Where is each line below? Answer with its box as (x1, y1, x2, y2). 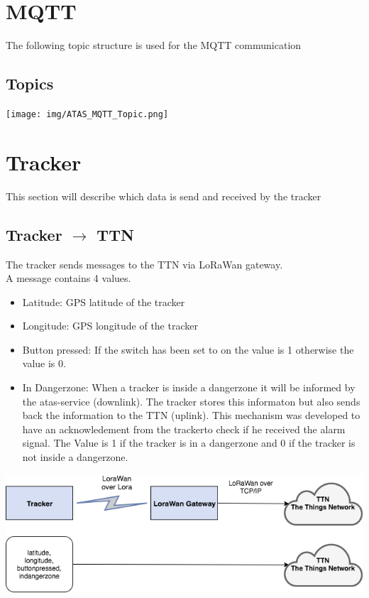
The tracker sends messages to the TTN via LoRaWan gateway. (6, 256, 283, 271)
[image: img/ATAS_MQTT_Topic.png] (6, 109, 169, 119)
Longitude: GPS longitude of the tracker (22, 318, 198, 333)
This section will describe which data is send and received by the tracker (6, 188, 321, 203)
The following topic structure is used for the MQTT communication (6, 38, 302, 53)
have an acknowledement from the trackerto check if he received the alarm (22, 421, 346, 436)
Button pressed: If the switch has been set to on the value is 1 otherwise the (22, 342, 354, 357)
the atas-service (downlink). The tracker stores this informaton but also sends (22, 393, 360, 408)
